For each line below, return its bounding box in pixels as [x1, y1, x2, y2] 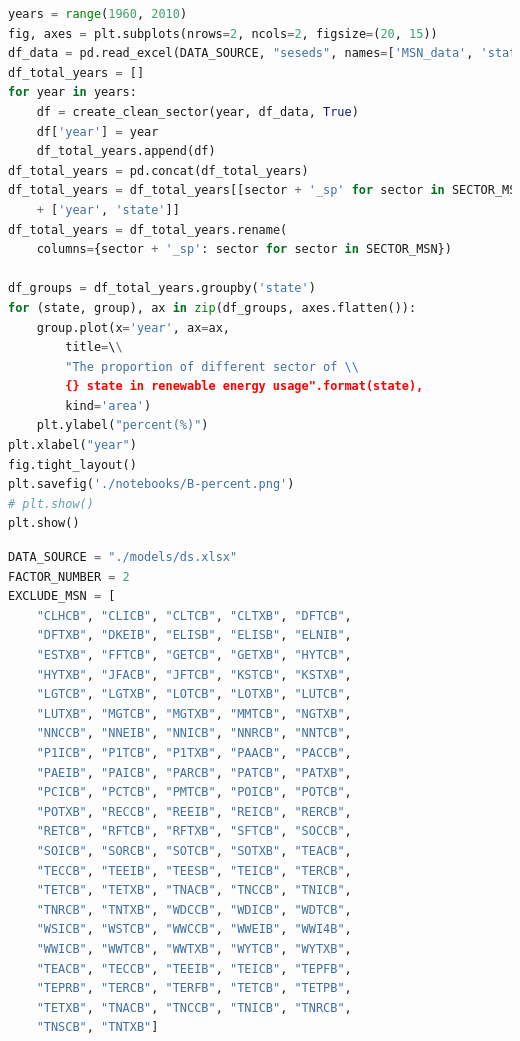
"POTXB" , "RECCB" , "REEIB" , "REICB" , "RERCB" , [36, 804, 352, 819]
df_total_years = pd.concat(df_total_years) [8, 163, 309, 178]
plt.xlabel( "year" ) [8, 438, 137, 453]
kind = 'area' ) [65, 398, 152, 413]
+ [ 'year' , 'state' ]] [36, 202, 180, 217]
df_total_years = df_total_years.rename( [8, 222, 288, 237]
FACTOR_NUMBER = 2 [8, 569, 130, 584]
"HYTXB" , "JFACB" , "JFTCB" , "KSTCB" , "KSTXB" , [36, 667, 352, 682]
